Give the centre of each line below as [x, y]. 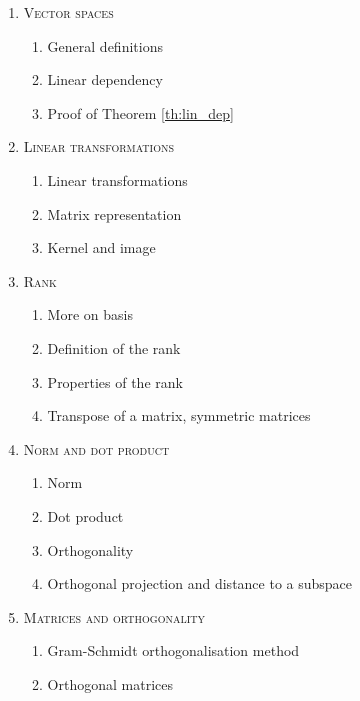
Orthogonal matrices [110, 683]
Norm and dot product [96, 448]
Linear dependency [105, 79]
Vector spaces [68, 12]
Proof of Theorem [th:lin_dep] [140, 112]
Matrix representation [114, 213]
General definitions [105, 45]
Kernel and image [101, 247]
